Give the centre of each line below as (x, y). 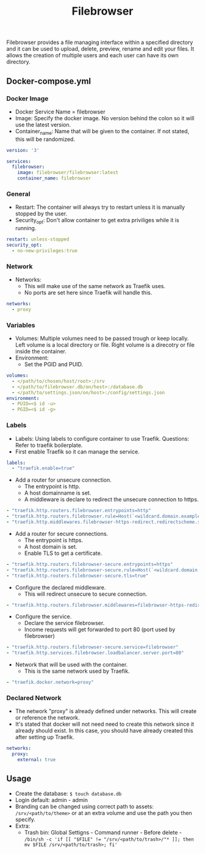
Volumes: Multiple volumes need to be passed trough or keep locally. (102, 338)
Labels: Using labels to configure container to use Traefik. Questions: (102, 438)
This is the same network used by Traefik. (77, 671)
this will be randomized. (45, 139)
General (18, 194)
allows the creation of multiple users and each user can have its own (92, 56)
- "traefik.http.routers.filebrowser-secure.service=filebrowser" (92, 647)
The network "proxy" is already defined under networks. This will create (106, 711)
